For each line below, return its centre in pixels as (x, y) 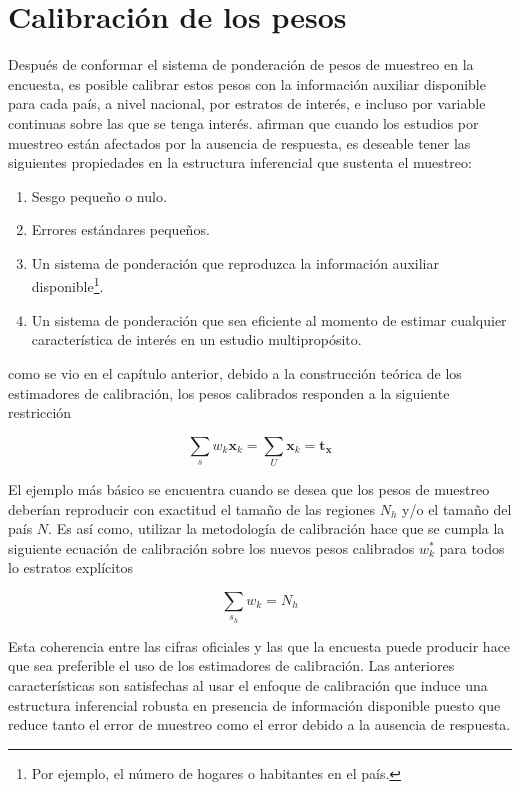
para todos (472, 547)
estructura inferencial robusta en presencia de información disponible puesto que (254, 704)
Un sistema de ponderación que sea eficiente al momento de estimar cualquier (269, 319)
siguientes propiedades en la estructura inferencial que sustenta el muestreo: (240, 162)
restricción (40, 412)
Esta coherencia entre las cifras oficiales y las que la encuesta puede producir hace (259, 645)
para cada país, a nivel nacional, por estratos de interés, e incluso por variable (247, 103)
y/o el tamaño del (457, 508)
